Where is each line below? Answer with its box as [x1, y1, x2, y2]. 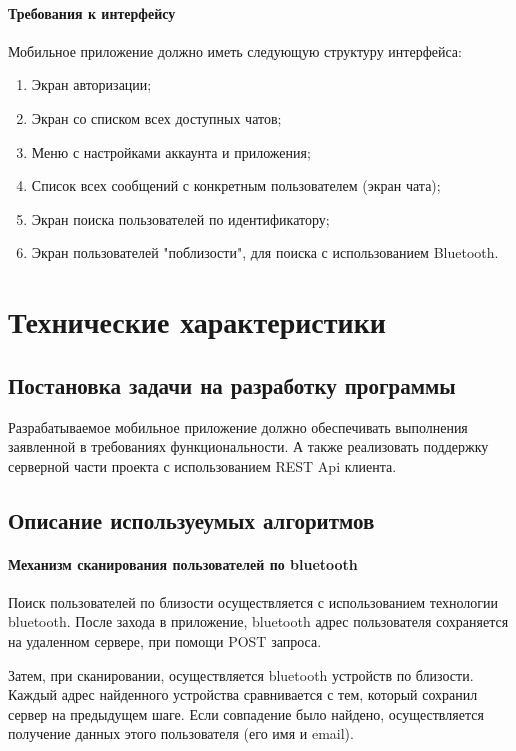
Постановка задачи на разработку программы [8, 369, 456, 400]
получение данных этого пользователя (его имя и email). [8, 723, 354, 744]
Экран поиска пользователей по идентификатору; [31, 208, 330, 229]
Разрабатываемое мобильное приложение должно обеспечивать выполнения [8, 416, 468, 437]
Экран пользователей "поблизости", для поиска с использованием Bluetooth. [31, 242, 499, 263]
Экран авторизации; [31, 74, 152, 95]
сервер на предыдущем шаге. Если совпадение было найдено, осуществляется [8, 703, 484, 724]
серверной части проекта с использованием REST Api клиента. [8, 455, 397, 476]
